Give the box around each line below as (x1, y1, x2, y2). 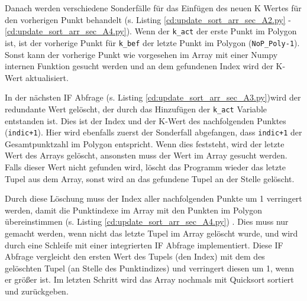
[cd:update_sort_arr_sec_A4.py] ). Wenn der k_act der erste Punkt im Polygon (5, 25, 297, 37)
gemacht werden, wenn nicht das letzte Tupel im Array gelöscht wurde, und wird (5, 226, 298, 239)
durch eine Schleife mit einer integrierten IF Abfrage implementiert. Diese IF (5, 238, 283, 251)
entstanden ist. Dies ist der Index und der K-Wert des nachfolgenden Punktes (5, 114, 286, 127)
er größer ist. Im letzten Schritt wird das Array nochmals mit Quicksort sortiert (5, 273, 294, 286)
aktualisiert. (25, 71, 69, 83)
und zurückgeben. (5, 284, 69, 297)
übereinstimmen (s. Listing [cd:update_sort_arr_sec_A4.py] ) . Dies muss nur (5, 215, 289, 228)
